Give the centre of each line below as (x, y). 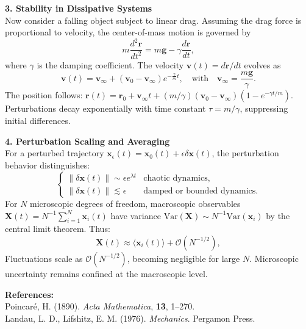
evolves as (262, 64)
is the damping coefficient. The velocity (110, 64)
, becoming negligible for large (183, 258)
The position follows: (44, 95)
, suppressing (264, 108)
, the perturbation (245, 153)
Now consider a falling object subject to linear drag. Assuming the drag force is (153, 20)
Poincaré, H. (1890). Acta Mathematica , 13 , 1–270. (100, 306)
